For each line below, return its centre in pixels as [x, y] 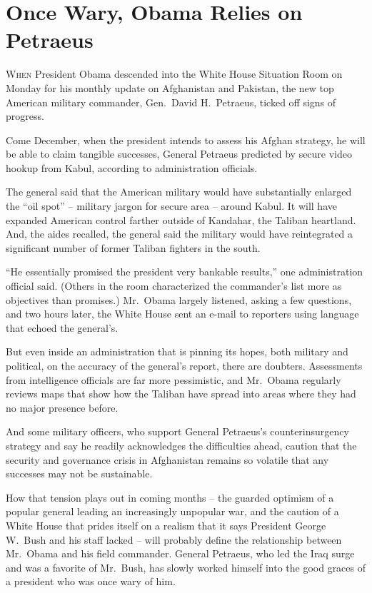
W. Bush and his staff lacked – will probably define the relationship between [174, 539]
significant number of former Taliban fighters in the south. [133, 247]
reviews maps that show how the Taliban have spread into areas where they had [181, 394]
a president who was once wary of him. [91, 581]
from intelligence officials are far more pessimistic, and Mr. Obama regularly [174, 379]
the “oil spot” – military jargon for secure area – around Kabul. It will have [171, 206]
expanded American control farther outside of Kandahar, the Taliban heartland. [181, 219]
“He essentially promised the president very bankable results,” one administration [185, 272]
